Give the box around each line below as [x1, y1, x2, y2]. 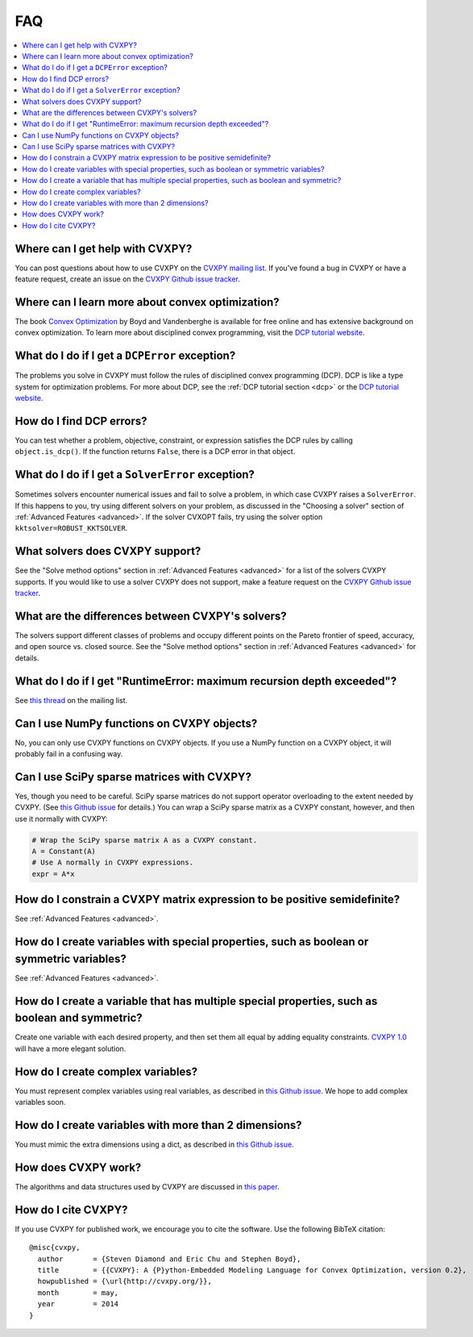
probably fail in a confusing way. [15, 749, 123, 759]
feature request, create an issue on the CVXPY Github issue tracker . [15, 274, 241, 284]
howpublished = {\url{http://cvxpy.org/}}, [37, 1277, 213, 1286]
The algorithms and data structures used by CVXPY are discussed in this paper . [15, 1181, 280, 1191]
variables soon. [15, 1098, 66, 1107]
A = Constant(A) [31, 847, 97, 856]
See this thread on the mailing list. [15, 695, 128, 705]
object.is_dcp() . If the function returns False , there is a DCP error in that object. [15, 447, 296, 456]
